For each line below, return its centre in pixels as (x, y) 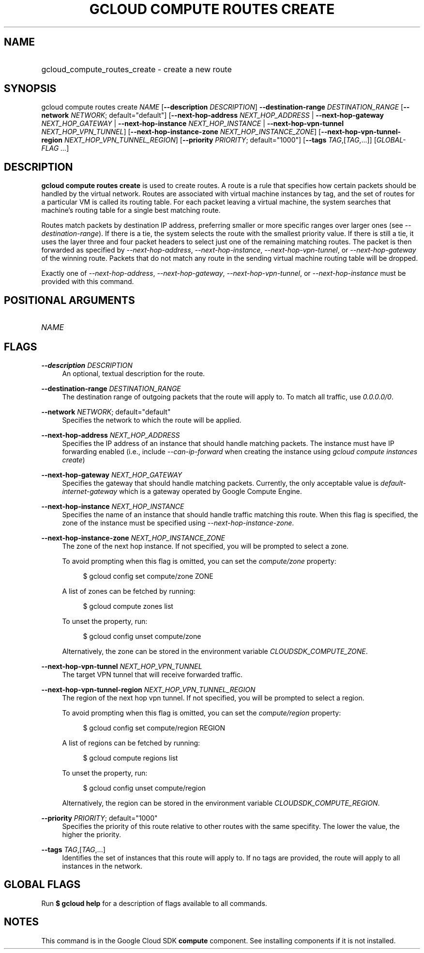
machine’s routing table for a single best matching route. (131, 210)
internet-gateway (90, 491)
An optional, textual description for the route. (134, 373)
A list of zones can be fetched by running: (129, 591)
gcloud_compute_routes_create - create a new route (136, 69)
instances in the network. (102, 866)
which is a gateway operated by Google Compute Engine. (211, 491)
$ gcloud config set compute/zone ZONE (148, 576)
